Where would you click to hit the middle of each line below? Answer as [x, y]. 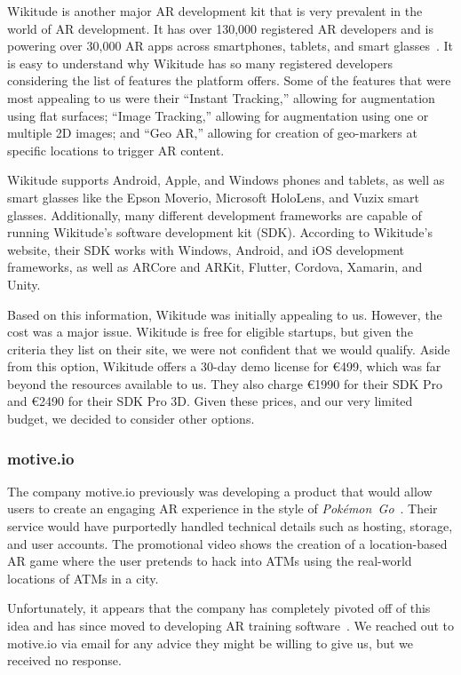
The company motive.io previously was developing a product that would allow [220, 491]
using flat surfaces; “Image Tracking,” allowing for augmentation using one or [218, 115]
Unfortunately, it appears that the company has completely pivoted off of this [219, 608]
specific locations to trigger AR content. [116, 150]
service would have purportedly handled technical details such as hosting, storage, [230, 526]
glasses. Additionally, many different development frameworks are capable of [215, 214]
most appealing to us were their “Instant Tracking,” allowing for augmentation [221, 97]
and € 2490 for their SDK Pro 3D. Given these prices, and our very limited [210, 401]
